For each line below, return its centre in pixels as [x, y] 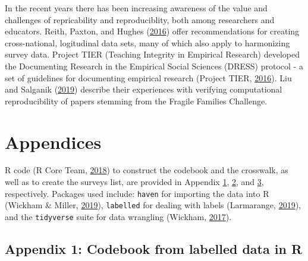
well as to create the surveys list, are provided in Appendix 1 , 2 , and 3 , [134, 182]
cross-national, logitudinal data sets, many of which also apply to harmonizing [147, 42]
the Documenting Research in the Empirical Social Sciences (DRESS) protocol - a [154, 66]
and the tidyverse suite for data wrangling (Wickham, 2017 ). [118, 216]
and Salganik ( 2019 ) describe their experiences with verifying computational [144, 89]
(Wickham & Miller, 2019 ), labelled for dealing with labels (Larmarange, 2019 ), [153, 205]
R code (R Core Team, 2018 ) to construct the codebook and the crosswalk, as [147, 170]
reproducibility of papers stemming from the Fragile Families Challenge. [136, 101]
